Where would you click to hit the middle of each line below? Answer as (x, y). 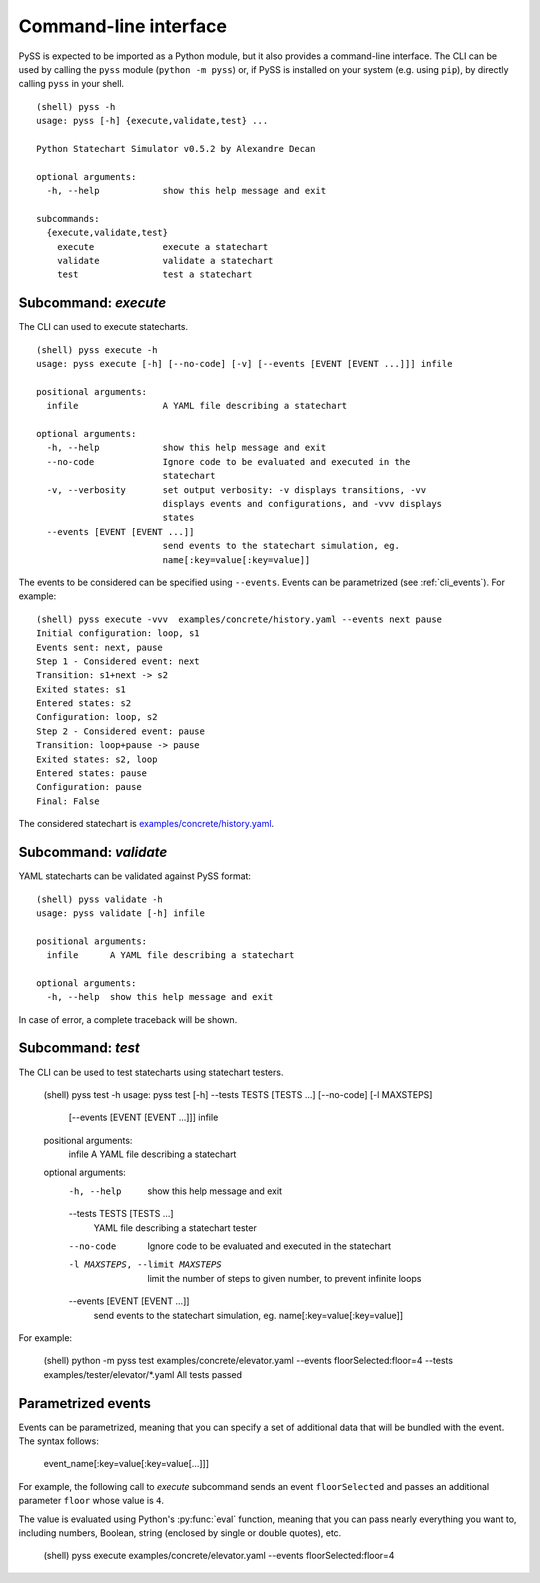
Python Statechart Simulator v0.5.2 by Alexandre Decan (176, 148)
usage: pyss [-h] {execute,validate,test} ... (152, 121)
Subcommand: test (79, 1048)
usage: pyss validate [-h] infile (120, 913)
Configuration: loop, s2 (97, 717)
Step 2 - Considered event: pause (120, 731)
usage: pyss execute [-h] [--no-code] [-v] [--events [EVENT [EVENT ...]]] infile (244, 364)
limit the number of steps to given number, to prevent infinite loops (284, 1278)
